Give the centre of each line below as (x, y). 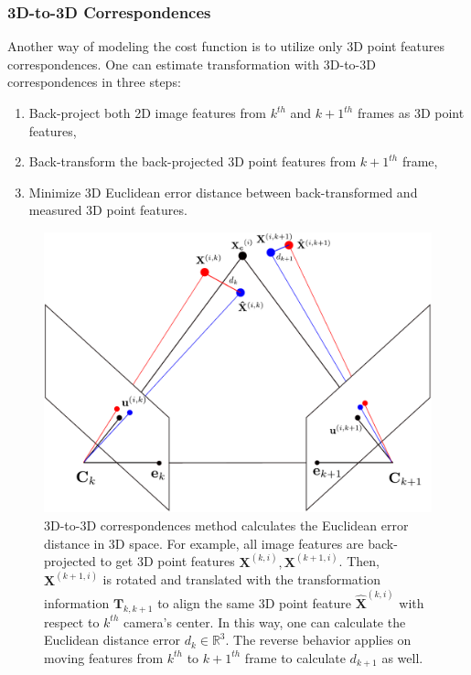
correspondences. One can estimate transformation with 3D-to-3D (192, 64)
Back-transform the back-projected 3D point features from (193, 161)
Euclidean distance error (112, 640)
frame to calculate (295, 657)
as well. (402, 657)
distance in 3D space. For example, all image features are (204, 543)
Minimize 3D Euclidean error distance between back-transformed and (223, 192)
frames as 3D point (411, 112)
